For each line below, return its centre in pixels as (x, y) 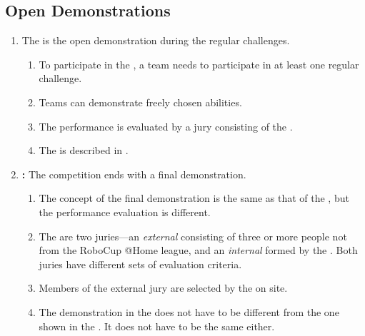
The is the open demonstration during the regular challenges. (156, 40)
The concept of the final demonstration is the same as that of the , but (194, 198)
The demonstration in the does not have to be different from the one (189, 311)
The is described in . (84, 150)
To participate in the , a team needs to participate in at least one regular (199, 64)
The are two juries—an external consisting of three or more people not (193, 236)
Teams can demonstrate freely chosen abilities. (140, 102)
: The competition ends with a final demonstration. (134, 174)
